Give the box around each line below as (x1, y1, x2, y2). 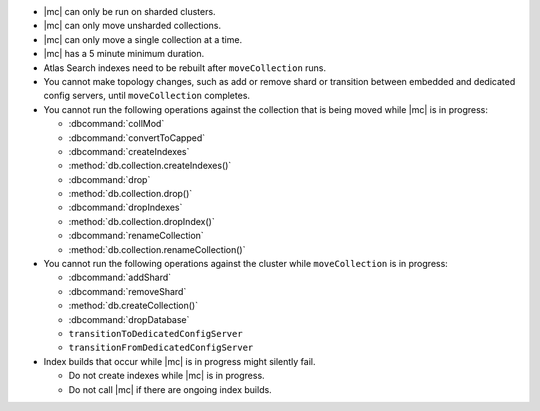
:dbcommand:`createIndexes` (68, 145, 190, 157)
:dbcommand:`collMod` (68, 118, 165, 130)
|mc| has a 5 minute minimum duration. (43, 48, 205, 60)
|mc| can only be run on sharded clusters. (43, 6, 216, 17)
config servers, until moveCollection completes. (43, 90, 250, 102)
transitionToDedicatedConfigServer (68, 328, 244, 339)
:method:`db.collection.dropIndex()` (68, 215, 215, 227)
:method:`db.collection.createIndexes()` (68, 160, 232, 172)
